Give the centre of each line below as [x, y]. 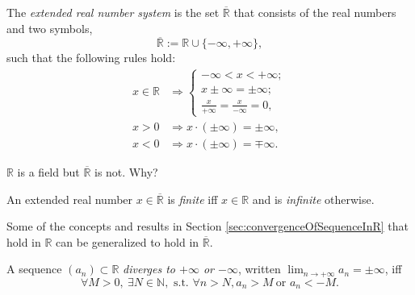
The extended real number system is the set [113, 12]
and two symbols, [50, 28]
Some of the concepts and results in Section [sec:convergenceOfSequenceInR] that [207, 226]
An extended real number [70, 199]
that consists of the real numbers [315, 12]
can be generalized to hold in [128, 241]
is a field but [48, 172]
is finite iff [193, 199]
